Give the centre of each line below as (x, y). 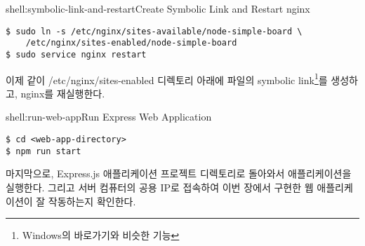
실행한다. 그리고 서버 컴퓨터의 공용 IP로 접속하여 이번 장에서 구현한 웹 (160, 187)
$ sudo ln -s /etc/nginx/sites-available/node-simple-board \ (154, 31)
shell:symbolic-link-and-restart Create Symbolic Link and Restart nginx (158, 8)
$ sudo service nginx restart (76, 54)
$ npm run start (44, 151)
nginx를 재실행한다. (63, 93)
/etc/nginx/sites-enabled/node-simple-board (131, 43)
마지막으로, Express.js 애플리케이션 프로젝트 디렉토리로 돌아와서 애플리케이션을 (179, 173)
